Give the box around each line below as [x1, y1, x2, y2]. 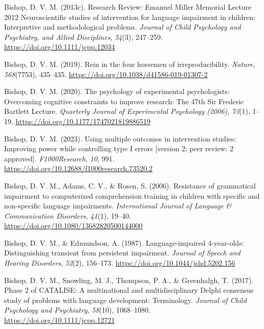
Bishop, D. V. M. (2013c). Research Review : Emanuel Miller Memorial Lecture [4, 2, 252, 12]
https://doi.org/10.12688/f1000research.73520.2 [4, 163, 153, 174]
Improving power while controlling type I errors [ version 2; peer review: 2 [4, 143, 234, 154]
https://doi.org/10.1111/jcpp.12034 [4, 41, 115, 52]
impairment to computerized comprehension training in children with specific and [4, 190, 260, 201]
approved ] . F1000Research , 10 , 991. [4, 153, 115, 163]
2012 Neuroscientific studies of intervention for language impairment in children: [4, 11, 256, 22]
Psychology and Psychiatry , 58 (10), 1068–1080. [4, 304, 150, 315]
